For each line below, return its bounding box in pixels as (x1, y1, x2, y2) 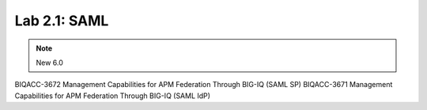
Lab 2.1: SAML (14, 12, 109, 29)
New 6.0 (36, 58, 63, 67)
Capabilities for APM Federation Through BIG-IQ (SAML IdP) (14, 91, 211, 101)
